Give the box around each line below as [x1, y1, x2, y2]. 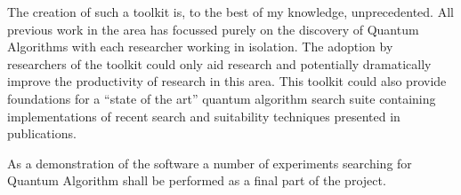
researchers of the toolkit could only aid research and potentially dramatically [7, 54, 432, 73]
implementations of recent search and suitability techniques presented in [7, 106, 400, 125]
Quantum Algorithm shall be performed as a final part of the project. [7, 171, 386, 190]
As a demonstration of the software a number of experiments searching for [7, 153, 412, 172]
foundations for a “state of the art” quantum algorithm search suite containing [7, 89, 436, 107]
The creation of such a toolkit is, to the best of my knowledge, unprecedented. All [7, 3, 454, 20]
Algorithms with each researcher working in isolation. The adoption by [7, 37, 393, 56]
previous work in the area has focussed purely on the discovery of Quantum [7, 19, 419, 38]
